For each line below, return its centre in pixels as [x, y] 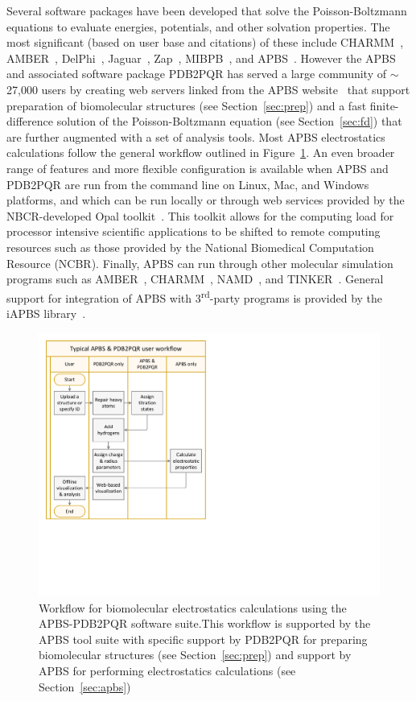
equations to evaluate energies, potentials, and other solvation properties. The [198, 26]
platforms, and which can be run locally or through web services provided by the [206, 200]
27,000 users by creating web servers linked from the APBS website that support [208, 89]
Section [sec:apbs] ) [85, 686]
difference [30, 121]
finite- [384, 105]
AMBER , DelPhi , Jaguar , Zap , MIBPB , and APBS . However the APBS [201, 58]
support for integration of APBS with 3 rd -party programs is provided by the [195, 296]
